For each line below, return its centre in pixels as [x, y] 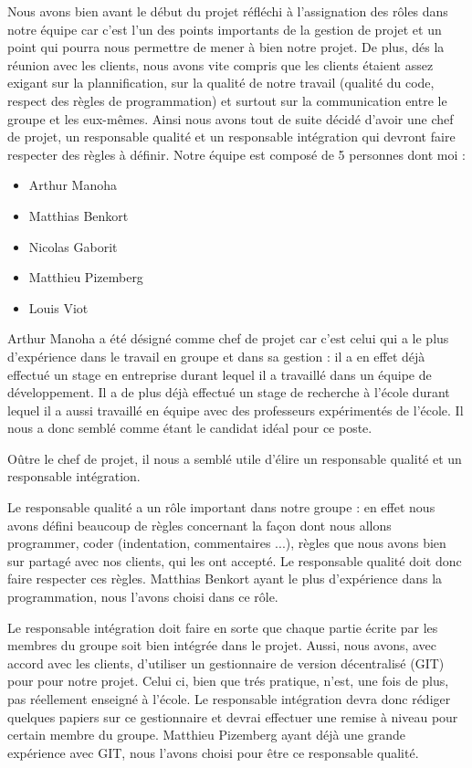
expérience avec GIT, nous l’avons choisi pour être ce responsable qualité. [213, 752]
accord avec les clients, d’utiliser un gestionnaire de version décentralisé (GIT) [226, 663]
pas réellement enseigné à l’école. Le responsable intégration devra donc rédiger [229, 699]
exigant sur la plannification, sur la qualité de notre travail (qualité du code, [221, 83]
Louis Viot [58, 307]
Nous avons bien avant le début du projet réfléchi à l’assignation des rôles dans [228, 11]
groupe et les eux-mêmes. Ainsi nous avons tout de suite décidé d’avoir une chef [231, 118]
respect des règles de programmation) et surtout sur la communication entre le [227, 100]
